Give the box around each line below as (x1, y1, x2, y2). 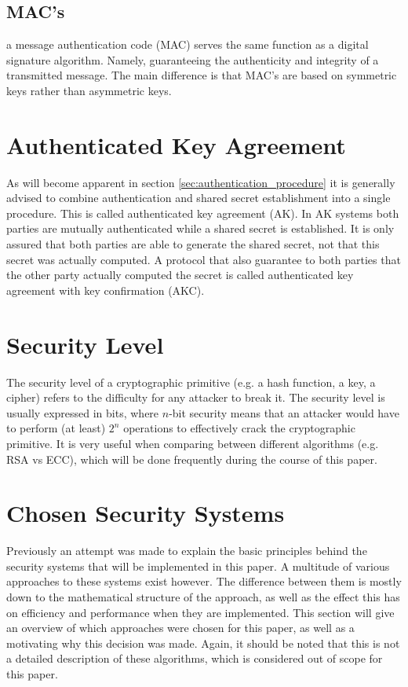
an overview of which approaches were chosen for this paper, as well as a (6, 619, 355, 636)
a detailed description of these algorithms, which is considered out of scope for (6, 650, 383, 667)
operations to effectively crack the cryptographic (123, 420, 355, 436)
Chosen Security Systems (6, 497, 285, 529)
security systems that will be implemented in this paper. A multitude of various (6, 557, 390, 574)
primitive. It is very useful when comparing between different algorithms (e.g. (6, 435, 379, 451)
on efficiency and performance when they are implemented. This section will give (6, 604, 395, 620)
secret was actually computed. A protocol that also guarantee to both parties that (6, 251, 401, 267)
